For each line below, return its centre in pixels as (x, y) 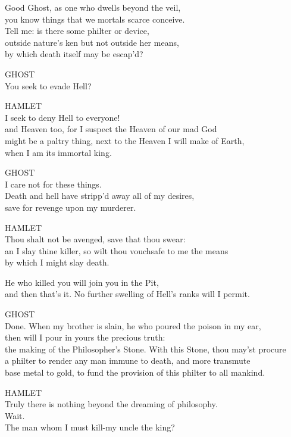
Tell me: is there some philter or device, (77, 31)
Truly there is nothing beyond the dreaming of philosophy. (111, 404)
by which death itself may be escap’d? (74, 54)
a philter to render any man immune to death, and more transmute (128, 360)
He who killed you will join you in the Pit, (82, 282)
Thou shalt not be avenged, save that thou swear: (95, 239)
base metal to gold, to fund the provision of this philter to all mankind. (135, 372)
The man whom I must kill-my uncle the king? (90, 427)
